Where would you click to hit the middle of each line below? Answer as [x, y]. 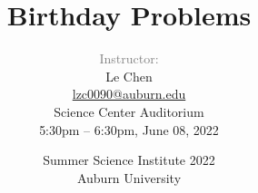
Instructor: [129, 58]
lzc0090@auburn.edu [129, 94]
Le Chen [129, 76]
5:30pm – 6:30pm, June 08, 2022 [129, 129]
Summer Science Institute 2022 [129, 160]
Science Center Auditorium [129, 111]
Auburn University [129, 177]
